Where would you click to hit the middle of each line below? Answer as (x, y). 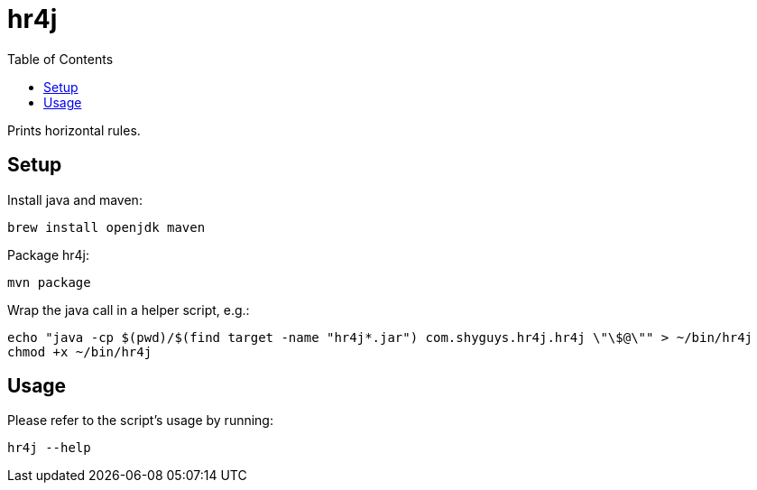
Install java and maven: (75, 199)
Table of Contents (60, 59)
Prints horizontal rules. (74, 130)
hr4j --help (49, 448)
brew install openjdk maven (106, 227)
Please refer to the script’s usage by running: (140, 421)
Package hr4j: (49, 254)
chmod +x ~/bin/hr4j (80, 351)
